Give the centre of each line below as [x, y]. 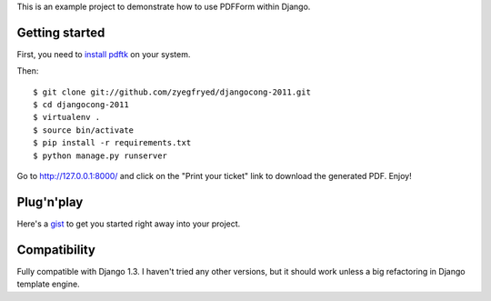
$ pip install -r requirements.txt [112, 143]
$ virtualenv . [67, 117]
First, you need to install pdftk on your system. [104, 54]
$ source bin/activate [84, 130]
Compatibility [56, 250]
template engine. [49, 284]
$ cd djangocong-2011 [81, 105]
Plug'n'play [50, 201]
